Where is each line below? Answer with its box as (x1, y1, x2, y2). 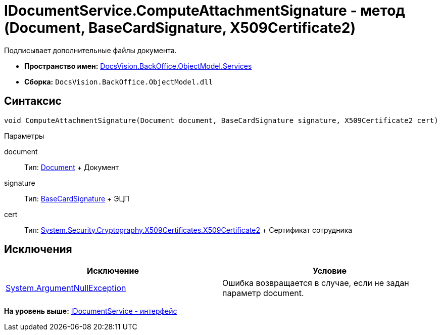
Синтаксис (4, 95, 62, 108)
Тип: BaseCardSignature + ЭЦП (24, 194, 130, 203)
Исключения (4, 243, 72, 256)
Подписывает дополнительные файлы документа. (4, 46, 177, 55)
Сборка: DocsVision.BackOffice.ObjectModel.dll (24, 77, 213, 86)
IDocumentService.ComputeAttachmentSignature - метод (4, 2, 405, 19)
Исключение (87, 266, 139, 276)
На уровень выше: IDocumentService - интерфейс (4, 307, 177, 316)
